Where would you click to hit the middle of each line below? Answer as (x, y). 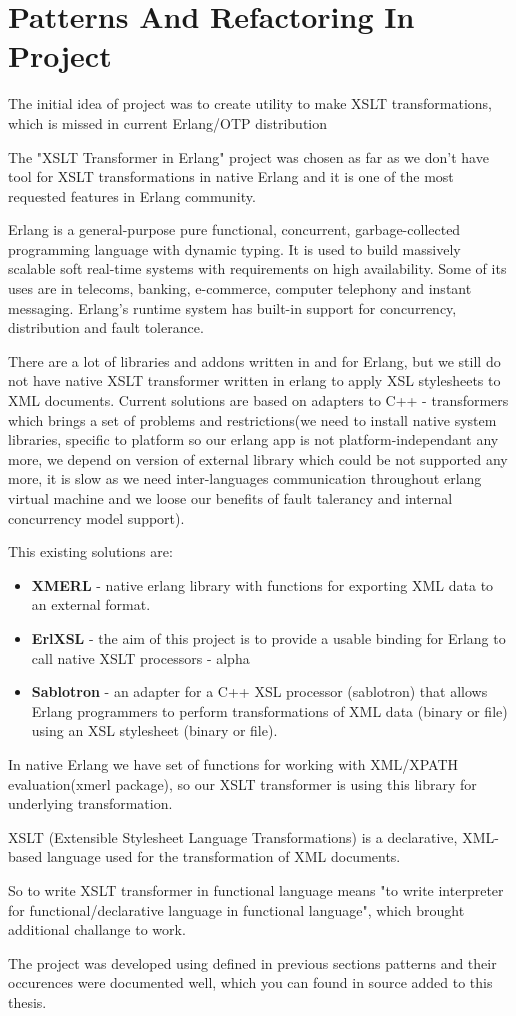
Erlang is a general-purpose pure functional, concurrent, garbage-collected (234, 229)
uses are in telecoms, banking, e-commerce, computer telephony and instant (240, 288)
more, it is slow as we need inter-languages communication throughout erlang (245, 478)
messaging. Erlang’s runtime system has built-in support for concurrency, (232, 307)
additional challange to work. (97, 929)
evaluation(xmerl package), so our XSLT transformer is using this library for (242, 783)
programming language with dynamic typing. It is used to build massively (234, 248)
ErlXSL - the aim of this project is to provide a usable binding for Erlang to (268, 637)
